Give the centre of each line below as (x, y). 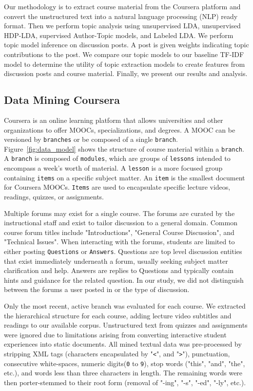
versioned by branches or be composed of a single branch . (91, 139)
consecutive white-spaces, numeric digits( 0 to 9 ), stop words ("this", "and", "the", (125, 363)
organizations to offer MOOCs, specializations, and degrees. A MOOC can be (120, 129)
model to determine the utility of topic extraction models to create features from (125, 64)
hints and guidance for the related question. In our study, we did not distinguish (124, 280)
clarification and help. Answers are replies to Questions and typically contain (119, 270)
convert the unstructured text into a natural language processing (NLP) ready (121, 16)
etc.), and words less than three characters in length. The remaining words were (123, 373)
